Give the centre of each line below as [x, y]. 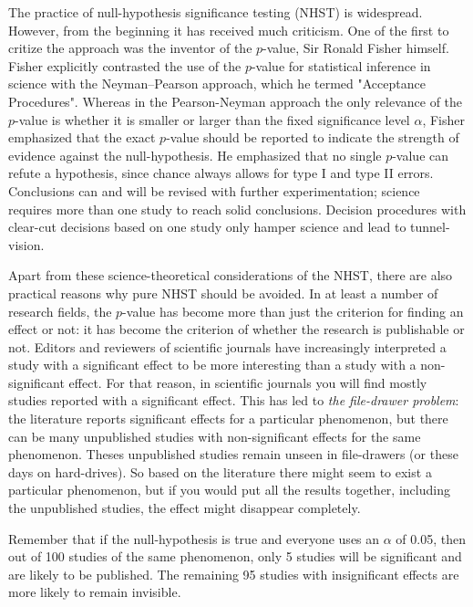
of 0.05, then [431, 538]
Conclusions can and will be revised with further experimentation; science [214, 190]
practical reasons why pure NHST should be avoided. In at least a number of [223, 293]
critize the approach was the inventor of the [130, 48]
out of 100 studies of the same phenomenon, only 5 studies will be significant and [235, 556]
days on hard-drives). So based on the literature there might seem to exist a [220, 471]
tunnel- [430, 227]
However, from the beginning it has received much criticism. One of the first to [229, 30]
